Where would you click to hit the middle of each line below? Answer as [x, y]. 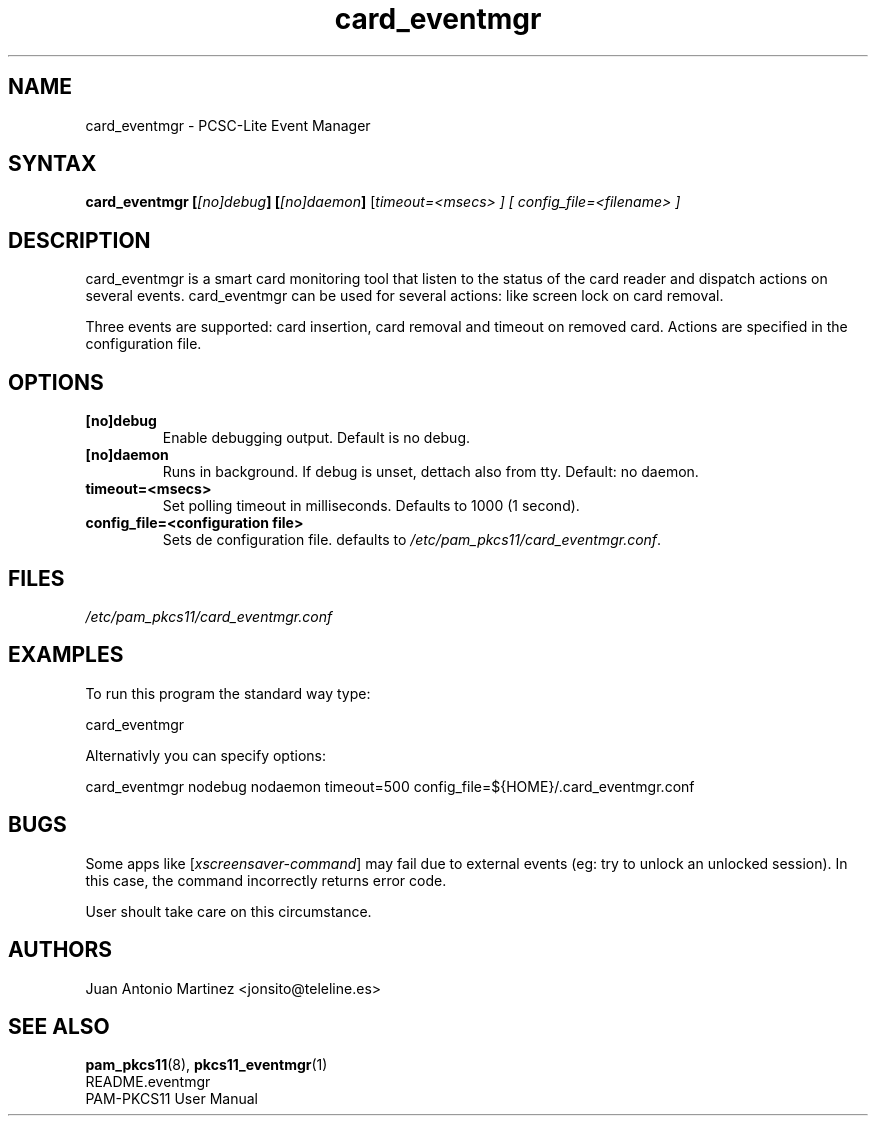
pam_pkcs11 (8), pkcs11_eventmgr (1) [206, 1065]
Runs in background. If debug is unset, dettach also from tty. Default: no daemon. [430, 472]
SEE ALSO [59, 1026]
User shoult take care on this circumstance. [228, 911]
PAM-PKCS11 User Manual [171, 1099]
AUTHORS [60, 950]
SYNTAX [52, 164]
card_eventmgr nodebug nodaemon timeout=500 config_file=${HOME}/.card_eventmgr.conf [390, 786]
